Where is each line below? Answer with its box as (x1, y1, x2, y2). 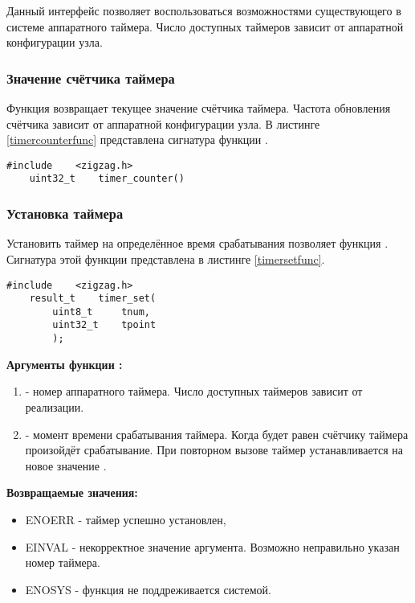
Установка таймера (6, 203, 124, 224)
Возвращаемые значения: (6, 484, 138, 501)
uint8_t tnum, (52, 306, 150, 318)
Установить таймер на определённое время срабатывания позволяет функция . (6, 235, 389, 252)
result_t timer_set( (29, 293, 157, 305)
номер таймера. (25, 554, 100, 571)
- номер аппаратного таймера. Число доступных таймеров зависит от (25, 383, 363, 400)
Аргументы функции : (6, 355, 123, 372)
